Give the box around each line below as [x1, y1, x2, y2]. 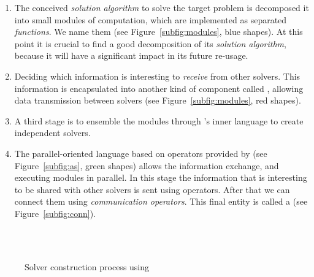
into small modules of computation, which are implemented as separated [14, 13, 287, 26]
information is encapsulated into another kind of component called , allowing [14, 82, 304, 94]
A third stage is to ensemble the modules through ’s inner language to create [14, 114, 304, 127]
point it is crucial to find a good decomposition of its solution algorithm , [14, 37, 286, 50]
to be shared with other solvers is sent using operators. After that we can [14, 183, 290, 195]
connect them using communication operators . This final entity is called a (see [14, 195, 308, 208]
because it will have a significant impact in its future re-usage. [14, 49, 248, 62]
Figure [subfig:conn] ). [14, 207, 96, 219]
